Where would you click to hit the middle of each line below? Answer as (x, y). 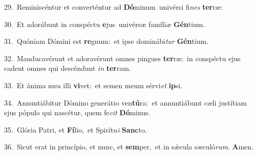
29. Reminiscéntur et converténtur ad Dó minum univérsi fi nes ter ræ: (113, 7)
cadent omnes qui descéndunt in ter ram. (68, 68)
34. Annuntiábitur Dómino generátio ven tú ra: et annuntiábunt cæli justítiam (125, 102)
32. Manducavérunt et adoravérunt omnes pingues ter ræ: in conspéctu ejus (122, 58)
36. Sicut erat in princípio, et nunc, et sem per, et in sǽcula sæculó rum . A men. (129, 147)
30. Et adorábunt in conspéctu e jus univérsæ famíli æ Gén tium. (105, 24)
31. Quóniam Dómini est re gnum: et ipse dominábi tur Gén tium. (106, 41)
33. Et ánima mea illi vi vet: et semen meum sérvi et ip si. (93, 85)
